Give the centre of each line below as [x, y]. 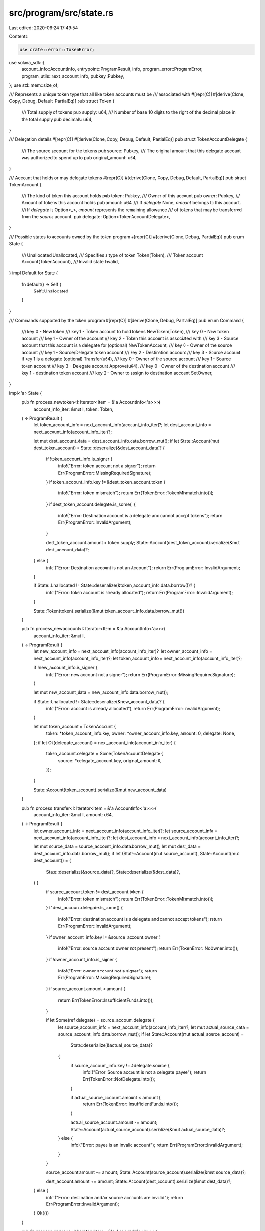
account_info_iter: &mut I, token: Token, [74, 409]
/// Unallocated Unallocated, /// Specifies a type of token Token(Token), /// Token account [112, 255]
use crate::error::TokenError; [57, 49]
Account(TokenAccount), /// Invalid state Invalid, [70, 261]
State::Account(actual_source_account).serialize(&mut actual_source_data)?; [148, 1129]
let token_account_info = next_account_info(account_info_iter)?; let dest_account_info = [122, 425]
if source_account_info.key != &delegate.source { [120, 1066]
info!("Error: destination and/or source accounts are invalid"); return [115, 1197]
